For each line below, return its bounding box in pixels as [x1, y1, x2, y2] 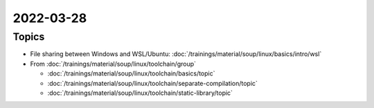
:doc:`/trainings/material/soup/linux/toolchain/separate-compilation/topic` [47, 79, 258, 87]
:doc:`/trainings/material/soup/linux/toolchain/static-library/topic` [47, 89, 233, 97]
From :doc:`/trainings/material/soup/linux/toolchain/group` [30, 60, 197, 68]
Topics [12, 30, 45, 43]
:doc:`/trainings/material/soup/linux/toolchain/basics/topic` [47, 69, 215, 78]
